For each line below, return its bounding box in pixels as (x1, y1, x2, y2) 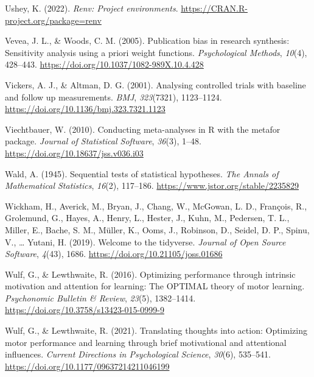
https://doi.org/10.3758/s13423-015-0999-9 (5, 303, 164, 316)
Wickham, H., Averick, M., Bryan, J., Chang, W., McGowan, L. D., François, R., (5, 199, 307, 212)
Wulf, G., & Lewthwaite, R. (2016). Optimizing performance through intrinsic (5, 267, 296, 280)
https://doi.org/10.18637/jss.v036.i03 (5, 146, 144, 159)
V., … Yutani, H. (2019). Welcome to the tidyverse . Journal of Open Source (5, 235, 286, 248)
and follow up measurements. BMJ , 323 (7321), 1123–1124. (5, 90, 222, 103)
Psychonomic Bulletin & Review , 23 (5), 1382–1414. (5, 291, 196, 304)
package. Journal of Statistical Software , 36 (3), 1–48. (5, 135, 201, 147)
